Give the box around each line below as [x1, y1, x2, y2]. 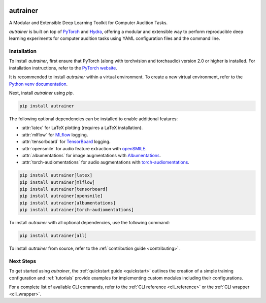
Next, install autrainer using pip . [9, 90, 74, 96]
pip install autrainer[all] [19, 233, 87, 238]
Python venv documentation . [9, 81, 68, 87]
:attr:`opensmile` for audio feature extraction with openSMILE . [21, 145, 147, 151]
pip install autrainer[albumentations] [19, 200, 116, 205]
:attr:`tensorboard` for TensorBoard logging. [21, 138, 111, 145]
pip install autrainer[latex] [19, 172, 93, 178]
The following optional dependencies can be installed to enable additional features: [9, 116, 178, 122]
